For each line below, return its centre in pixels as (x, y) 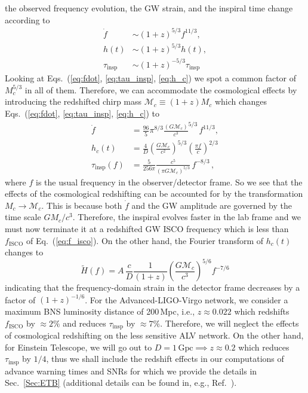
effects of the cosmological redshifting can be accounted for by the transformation (154, 194)
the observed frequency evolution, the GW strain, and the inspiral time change (149, 8)
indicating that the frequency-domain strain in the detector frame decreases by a (153, 287)
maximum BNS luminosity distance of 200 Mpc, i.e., (100, 311)
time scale (23, 217)
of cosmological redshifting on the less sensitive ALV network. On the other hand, (154, 335)
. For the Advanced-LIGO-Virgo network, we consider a (187, 299)
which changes (241, 101)
